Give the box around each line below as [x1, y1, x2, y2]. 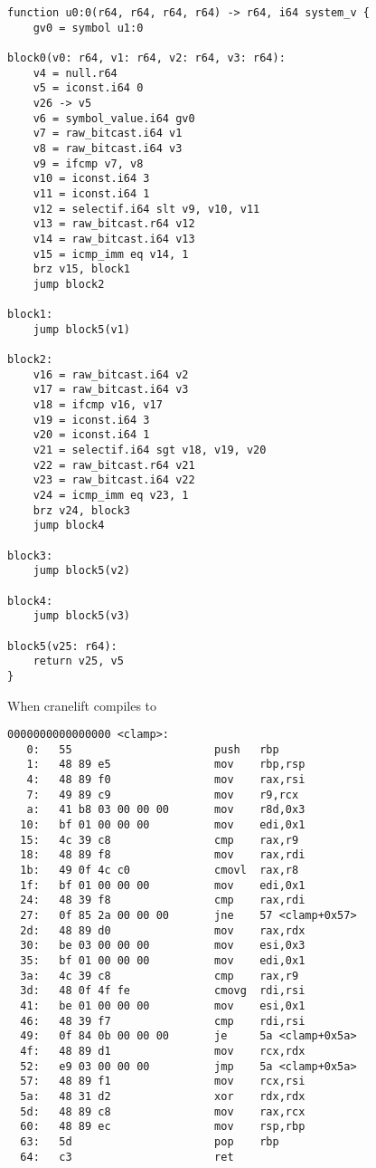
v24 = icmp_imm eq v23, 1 [33, 489, 189, 502]
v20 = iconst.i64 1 [33, 428, 150, 442]
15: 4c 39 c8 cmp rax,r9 [20, 833, 299, 847]
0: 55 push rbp [26, 742, 279, 756]
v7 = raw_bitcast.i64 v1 [33, 127, 183, 140]
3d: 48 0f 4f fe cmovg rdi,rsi [20, 984, 305, 998]
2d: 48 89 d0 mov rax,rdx [20, 924, 305, 937]
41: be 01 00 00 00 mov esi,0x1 [20, 999, 305, 1012]
